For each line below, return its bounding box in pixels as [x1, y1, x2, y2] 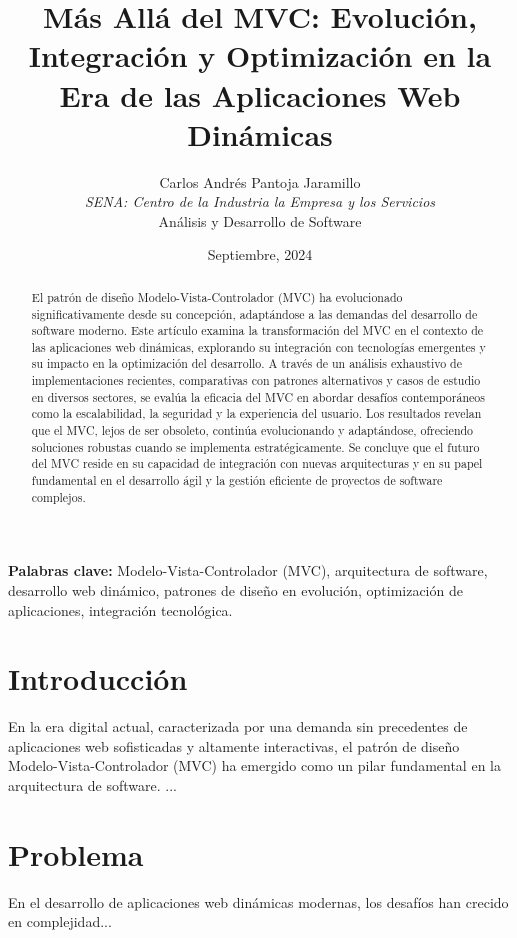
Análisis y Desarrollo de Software [158, 210, 362, 231]
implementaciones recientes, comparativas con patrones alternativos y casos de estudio [31, 372, 481, 389]
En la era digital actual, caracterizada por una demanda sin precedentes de [8, 716, 468, 737]
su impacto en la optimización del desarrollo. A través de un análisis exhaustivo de [31, 355, 462, 372]
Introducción [8, 658, 188, 699]
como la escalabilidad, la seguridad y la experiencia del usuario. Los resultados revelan [31, 405, 482, 422]
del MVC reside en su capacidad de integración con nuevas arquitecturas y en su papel [31, 455, 483, 472]
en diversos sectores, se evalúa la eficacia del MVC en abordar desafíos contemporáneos [31, 388, 485, 405]
